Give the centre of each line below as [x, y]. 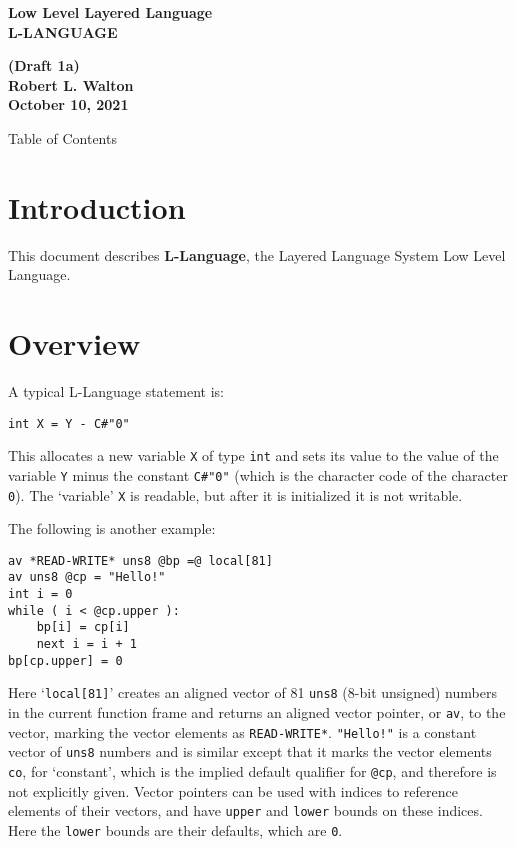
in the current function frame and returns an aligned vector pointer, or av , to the [257, 712]
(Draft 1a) [44, 65]
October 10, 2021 [68, 104]
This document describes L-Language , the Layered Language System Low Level [257, 254]
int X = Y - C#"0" [69, 423]
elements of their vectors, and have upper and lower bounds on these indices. [245, 810]
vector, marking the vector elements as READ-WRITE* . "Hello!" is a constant [242, 731]
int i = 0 [40, 594]
